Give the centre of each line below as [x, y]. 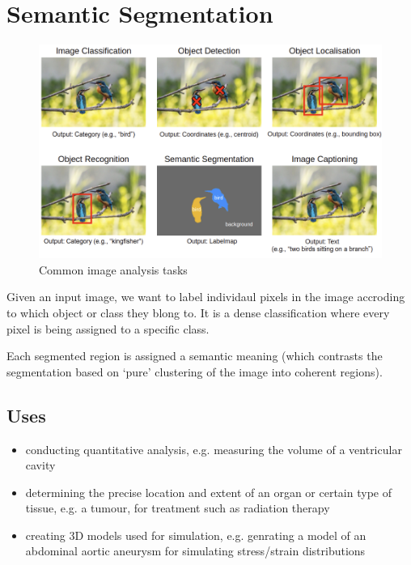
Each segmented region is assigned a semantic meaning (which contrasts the [195, 356]
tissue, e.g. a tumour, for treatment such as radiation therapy [178, 508]
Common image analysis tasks [113, 269]
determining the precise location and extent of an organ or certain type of [208, 492]
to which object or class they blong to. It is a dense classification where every [198, 312]
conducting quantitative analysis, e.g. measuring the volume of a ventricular [214, 449]
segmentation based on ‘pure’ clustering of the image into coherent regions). [195, 371]
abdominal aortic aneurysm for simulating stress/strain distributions [195, 551]
